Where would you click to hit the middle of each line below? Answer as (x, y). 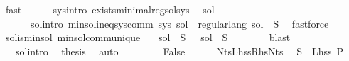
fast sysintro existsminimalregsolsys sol (110, 9)
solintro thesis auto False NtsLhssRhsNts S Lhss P (179, 51)
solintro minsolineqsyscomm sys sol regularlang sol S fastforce (179, 23)
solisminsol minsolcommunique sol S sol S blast (148, 37)
